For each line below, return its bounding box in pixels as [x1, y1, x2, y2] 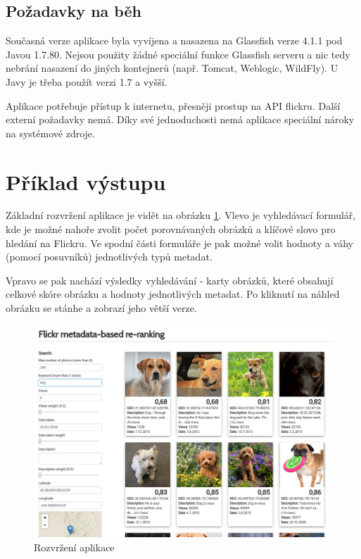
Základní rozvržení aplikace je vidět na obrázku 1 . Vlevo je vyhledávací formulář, [6, 208, 356, 222]
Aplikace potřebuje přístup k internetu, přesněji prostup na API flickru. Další [6, 98, 341, 113]
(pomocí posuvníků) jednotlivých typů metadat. [6, 249, 213, 264]
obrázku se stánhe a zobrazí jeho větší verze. [6, 301, 197, 315]
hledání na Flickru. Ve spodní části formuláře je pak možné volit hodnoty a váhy [6, 235, 354, 250]
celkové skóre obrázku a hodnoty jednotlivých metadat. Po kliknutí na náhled [6, 287, 340, 301]
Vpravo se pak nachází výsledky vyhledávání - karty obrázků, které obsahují [6, 272, 334, 287]
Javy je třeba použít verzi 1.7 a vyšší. [6, 74, 167, 89]
